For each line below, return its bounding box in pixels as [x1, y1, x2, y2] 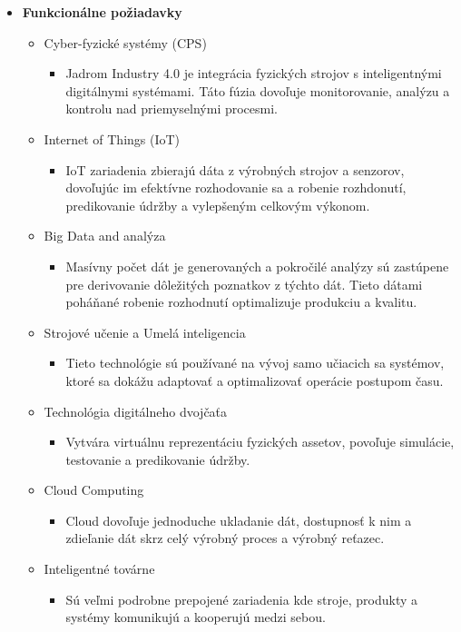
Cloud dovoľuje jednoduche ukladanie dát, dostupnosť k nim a [65, 510, 412, 529]
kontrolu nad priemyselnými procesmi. [65, 99, 279, 118]
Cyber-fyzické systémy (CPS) [44, 33, 207, 52]
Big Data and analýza [44, 226, 166, 245]
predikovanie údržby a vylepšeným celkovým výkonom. [65, 195, 370, 214]
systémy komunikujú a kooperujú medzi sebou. [65, 607, 326, 627]
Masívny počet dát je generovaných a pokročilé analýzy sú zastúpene [65, 256, 449, 275]
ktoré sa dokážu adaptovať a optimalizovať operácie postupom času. [65, 370, 444, 390]
